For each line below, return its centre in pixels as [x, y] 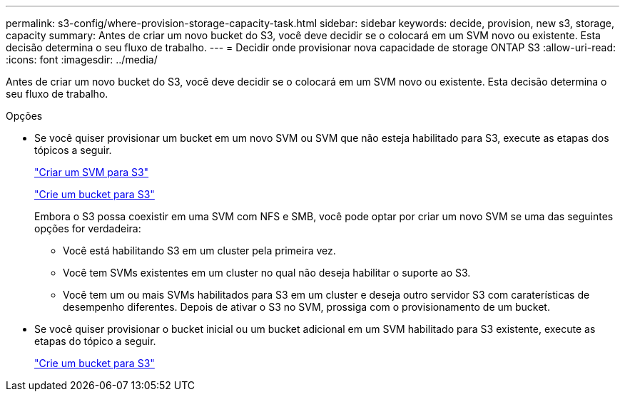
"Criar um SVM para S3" [92, 172]
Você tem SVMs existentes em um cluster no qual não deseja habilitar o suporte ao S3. [267, 273]
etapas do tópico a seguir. [95, 341]
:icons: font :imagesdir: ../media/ [82, 60]
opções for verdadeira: [88, 228]
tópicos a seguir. [73, 150]
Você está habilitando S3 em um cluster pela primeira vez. [199, 251]
